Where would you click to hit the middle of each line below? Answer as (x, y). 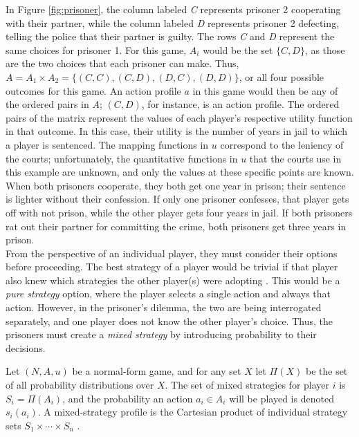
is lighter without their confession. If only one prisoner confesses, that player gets (177, 199)
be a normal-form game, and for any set (157, 371)
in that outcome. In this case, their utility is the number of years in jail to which (176, 131)
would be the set (238, 49)
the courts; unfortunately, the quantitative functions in (122, 158)
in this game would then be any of (265, 90)
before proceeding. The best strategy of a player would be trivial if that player (172, 267)
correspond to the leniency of (282, 144)
